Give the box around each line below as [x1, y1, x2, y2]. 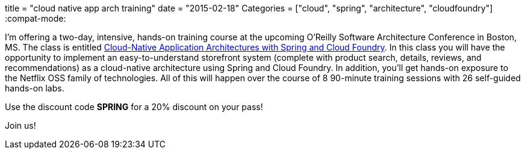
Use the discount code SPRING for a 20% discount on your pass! [5, 102, 263, 112]
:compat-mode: [5, 13, 66, 23]
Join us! [5, 120, 36, 131]
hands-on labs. [5, 83, 64, 93]
